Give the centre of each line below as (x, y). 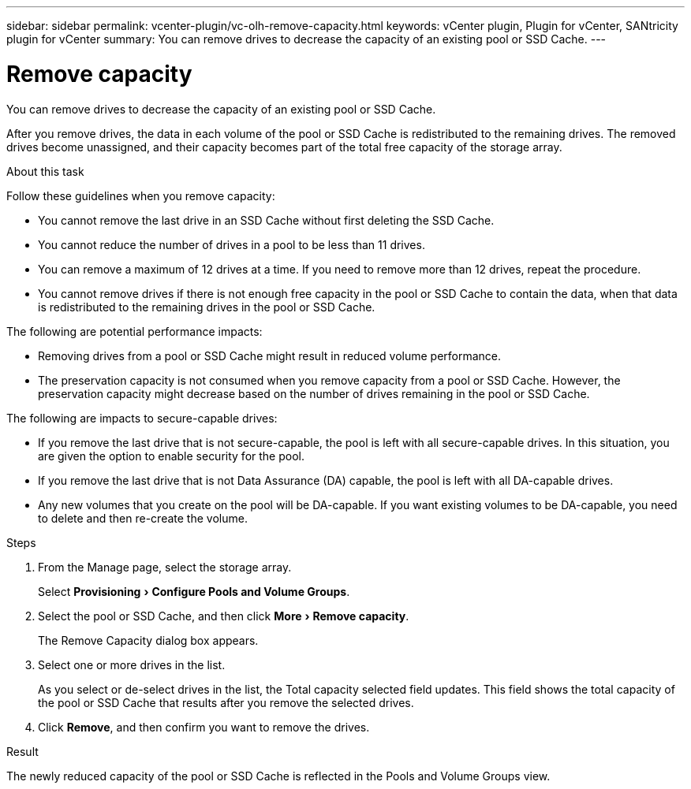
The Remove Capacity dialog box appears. (148, 640)
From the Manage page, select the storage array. (165, 567)
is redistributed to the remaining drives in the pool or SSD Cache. (207, 307)
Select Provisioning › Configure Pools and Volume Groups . (194, 591)
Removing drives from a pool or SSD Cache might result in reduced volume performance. (270, 355)
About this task (45, 171)
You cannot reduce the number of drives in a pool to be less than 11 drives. (232, 244)
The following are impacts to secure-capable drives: (142, 418)
